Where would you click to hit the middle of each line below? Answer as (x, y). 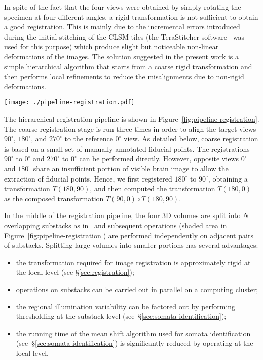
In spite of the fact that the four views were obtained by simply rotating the (123, 7)
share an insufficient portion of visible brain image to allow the (131, 168)
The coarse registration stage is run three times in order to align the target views (130, 129)
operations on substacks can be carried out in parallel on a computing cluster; (137, 289)
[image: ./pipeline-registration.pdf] (69, 103)
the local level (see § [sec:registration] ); (75, 272)
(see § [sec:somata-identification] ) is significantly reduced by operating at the (135, 343)
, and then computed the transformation (153, 188)
